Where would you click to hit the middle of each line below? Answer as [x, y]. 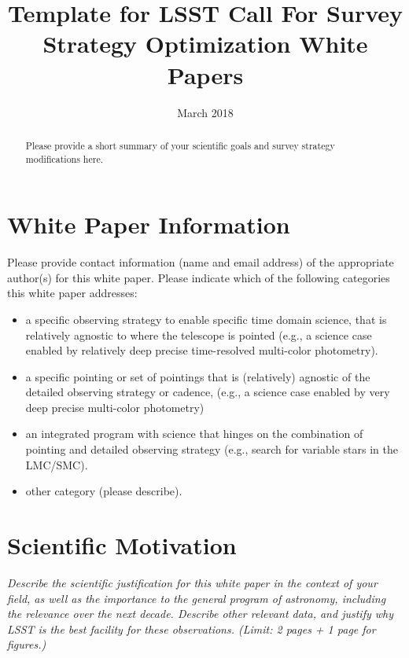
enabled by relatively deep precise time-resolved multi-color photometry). [202, 350]
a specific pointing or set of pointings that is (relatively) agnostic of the [198, 376]
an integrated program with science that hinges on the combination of [194, 434]
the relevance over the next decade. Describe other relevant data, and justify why [201, 614]
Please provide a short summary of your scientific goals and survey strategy [180, 145]
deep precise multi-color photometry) [115, 407]
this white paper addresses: [72, 293]
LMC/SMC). [57, 464]
